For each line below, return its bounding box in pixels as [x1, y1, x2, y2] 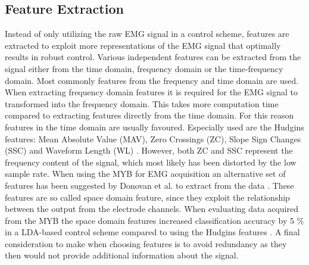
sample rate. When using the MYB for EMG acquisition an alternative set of [5, 167, 286, 180]
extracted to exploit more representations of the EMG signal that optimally [5, 39, 281, 51]
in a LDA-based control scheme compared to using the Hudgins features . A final [5, 226, 300, 238]
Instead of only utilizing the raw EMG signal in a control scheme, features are [5, 27, 289, 40]
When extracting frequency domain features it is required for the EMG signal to [5, 86, 298, 98]
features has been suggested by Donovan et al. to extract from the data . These [5, 179, 294, 191]
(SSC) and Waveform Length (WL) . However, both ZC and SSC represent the [5, 144, 293, 157]
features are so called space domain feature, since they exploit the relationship [5, 191, 290, 203]
